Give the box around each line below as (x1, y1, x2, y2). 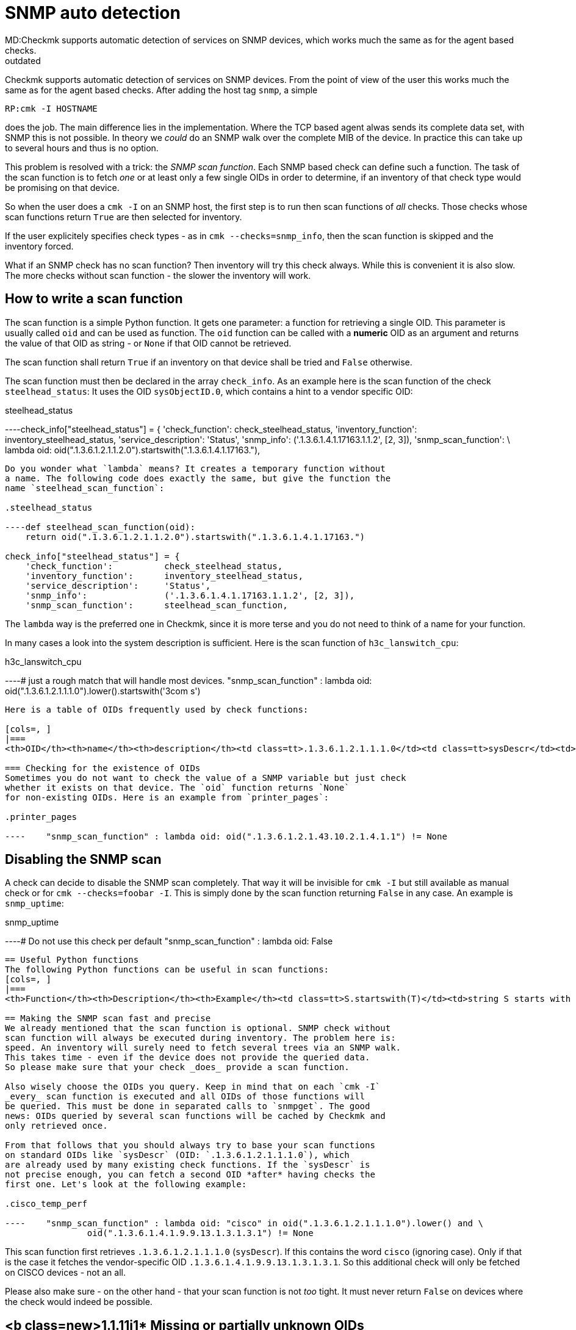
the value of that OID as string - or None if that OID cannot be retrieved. (5, 337, 292, 348)
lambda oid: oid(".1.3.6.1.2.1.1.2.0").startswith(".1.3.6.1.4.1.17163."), (5, 444, 261, 455)
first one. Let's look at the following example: (5, 1179, 247, 1190)
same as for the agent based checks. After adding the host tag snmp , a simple (5, 84, 318, 95)
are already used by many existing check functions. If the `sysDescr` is (5, 1160, 370, 1170)
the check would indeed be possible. (5, 1296, 153, 1307)
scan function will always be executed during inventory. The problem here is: (5, 1033, 396, 1043)
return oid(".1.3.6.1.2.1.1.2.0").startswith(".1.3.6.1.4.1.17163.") (25, 531, 365, 542)
